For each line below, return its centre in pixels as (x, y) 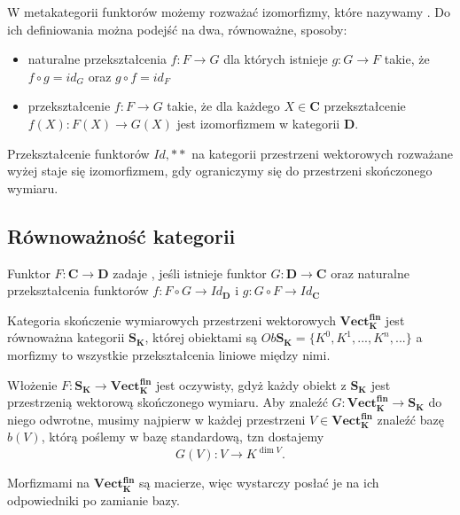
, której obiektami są (201, 337)
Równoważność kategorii (121, 235)
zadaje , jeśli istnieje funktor (190, 273)
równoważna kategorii (66, 337)
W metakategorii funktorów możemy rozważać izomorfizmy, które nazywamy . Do (229, 12)
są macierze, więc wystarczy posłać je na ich (259, 483)
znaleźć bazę (410, 419)
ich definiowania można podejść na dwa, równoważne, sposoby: (177, 29)
